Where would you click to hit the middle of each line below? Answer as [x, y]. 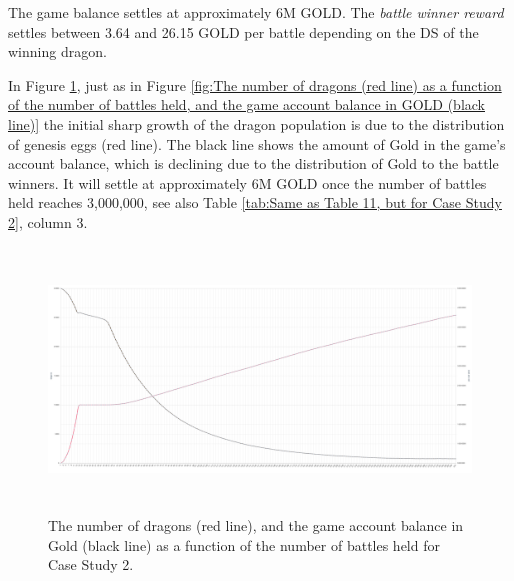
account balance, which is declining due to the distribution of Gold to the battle [253, 163]
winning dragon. [57, 51]
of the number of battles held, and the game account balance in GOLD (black [246, 104]
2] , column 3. [48, 221]
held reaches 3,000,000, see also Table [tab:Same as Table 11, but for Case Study [255, 202]
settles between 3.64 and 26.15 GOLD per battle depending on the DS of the [243, 31]
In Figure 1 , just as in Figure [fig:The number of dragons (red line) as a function [255, 84]
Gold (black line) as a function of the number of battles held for [244, 544]
